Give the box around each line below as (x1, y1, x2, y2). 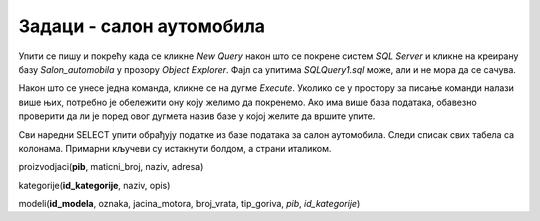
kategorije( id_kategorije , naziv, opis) (18, 179, 171, 191)
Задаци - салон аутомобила (18, 15, 265, 37)
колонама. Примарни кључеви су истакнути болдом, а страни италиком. (18, 142, 332, 154)
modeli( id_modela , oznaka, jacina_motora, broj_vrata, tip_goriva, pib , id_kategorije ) (18, 198, 361, 210)
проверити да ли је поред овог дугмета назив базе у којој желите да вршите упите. (18, 110, 376, 122)
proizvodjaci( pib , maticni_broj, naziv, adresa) (18, 161, 204, 173)
